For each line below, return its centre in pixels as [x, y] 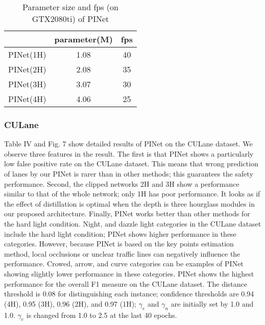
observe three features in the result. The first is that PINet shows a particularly [129, 153]
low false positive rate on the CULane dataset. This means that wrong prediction [131, 164]
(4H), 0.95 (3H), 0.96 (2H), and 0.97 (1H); [70, 303]
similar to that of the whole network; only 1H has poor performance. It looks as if [132, 194]
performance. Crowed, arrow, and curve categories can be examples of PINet [124, 264]
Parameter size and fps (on [70, 7]
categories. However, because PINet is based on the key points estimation [119, 244]
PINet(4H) [27, 99]
